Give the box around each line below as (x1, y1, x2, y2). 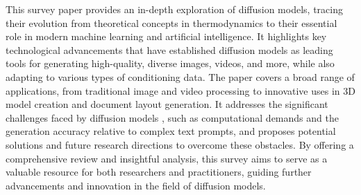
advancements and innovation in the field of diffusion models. (6, 178, 266, 192)
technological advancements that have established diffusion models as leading (6, 42, 333, 57)
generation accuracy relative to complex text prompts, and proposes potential (6, 124, 336, 138)
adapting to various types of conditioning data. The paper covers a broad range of (6, 69, 355, 84)
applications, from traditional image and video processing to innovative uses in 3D (6, 83, 355, 98)
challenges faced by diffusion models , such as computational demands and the (6, 110, 339, 124)
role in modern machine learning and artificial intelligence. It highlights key (6, 29, 327, 44)
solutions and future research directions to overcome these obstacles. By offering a (6, 137, 354, 151)
